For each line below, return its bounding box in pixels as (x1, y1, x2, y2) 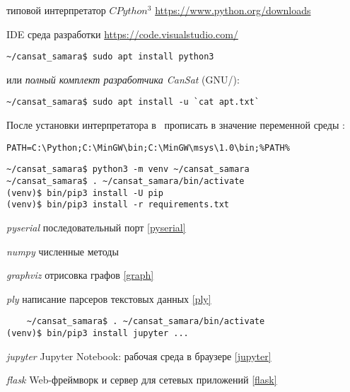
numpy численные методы (6, 243, 119, 258)
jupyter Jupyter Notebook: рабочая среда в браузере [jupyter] (6, 348, 272, 363)
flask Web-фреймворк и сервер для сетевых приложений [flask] (6, 372, 277, 387)
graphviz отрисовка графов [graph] (6, 267, 154, 282)
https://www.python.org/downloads (155, 3, 311, 17)
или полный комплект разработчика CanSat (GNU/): (6, 71, 240, 86)
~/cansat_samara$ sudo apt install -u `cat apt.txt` (6, 97, 259, 108)
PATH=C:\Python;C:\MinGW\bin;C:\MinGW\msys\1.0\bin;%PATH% (6, 142, 290, 153)
